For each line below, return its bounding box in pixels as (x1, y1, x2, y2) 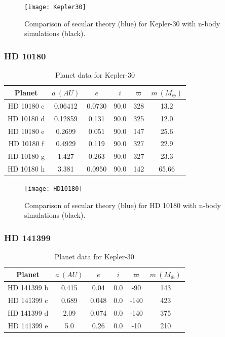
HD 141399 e (8, 320, 48, 330)
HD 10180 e (8, 125, 45, 136)
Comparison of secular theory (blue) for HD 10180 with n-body (24, 199, 221, 210)
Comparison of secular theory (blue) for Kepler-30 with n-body (24, 18, 220, 28)
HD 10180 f (8, 138, 44, 149)
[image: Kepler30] (24, 4, 86, 11)
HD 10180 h (8, 163, 45, 174)
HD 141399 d (8, 307, 49, 318)
